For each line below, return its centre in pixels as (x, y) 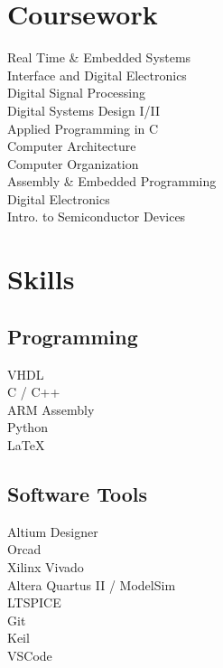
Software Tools (78, 494)
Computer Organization (73, 163)
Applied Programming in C (83, 128)
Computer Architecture (72, 146)
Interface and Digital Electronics (97, 75)
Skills (41, 279)
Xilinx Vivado (46, 567)
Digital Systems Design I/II (84, 110)
